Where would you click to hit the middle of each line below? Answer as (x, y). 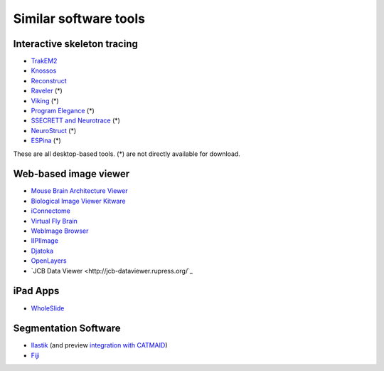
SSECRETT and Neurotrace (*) (76, 120)
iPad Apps (36, 291)
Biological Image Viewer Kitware (78, 201)
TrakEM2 (44, 61)
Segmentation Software (67, 329)
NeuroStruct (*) (54, 130)
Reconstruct (49, 80)
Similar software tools (79, 19)
